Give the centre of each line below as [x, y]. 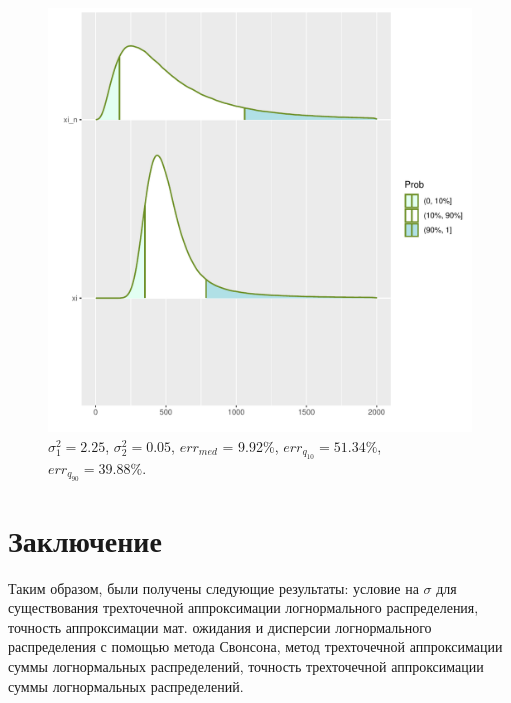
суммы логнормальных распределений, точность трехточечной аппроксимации [246, 665]
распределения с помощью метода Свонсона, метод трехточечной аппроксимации [255, 646]
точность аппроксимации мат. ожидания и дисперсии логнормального [220, 626]
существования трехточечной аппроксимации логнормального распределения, [243, 607]
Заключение [85, 539]
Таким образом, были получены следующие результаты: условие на [213, 587]
